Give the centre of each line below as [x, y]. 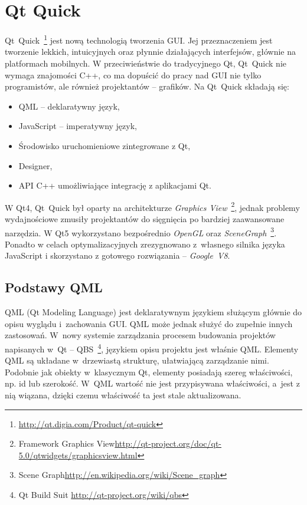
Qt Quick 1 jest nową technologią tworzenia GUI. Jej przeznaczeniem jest [139, 39]
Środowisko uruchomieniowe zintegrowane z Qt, [104, 145]
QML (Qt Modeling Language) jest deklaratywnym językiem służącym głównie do [153, 312]
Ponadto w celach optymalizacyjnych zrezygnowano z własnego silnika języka [145, 244]
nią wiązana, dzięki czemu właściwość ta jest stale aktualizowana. [123, 395]
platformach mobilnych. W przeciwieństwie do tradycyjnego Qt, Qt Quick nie [146, 63]
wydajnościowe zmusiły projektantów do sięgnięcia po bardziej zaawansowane [145, 218]
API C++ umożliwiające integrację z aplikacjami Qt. [115, 185]
